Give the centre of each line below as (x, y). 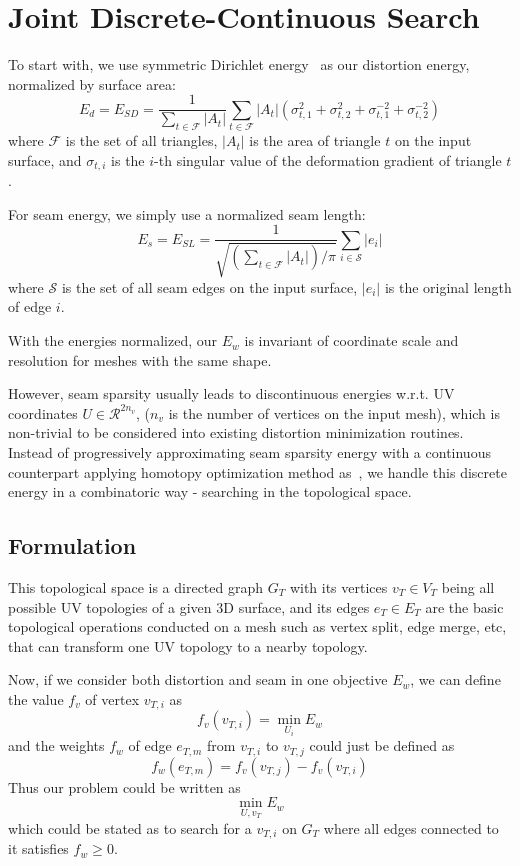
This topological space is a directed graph (136, 587)
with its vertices (338, 587)
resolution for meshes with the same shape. (140, 359)
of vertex (112, 698)
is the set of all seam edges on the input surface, (209, 286)
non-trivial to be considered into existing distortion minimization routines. (236, 432)
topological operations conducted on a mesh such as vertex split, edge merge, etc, (257, 626)
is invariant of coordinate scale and (351, 340)
